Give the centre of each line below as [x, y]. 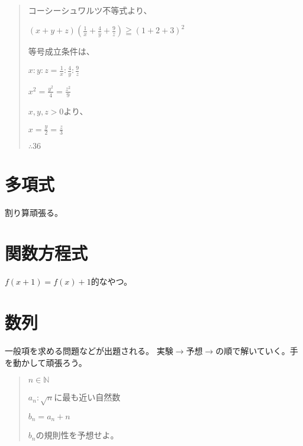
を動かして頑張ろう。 [46, 362]
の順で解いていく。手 [257, 351]
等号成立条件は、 [61, 51]
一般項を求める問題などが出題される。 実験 [89, 351]
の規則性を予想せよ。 [77, 435]
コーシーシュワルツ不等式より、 [90, 10]
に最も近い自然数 [87, 397]
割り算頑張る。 [34, 212]
